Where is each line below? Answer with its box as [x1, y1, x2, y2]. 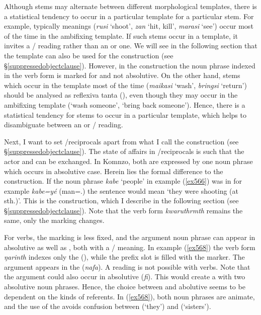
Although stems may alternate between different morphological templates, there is [4, 1, 257, 11]
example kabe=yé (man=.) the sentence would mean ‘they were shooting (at [4, 185, 239, 196]
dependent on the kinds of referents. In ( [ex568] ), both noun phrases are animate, [4, 291, 255, 301]
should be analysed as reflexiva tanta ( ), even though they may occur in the [4, 90, 238, 100]
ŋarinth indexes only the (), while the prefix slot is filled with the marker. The [4, 252, 245, 262]
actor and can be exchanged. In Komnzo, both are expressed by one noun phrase [4, 155, 253, 166]
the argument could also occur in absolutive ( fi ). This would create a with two [4, 271, 245, 282]
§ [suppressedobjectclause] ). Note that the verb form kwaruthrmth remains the [4, 205, 243, 215]
